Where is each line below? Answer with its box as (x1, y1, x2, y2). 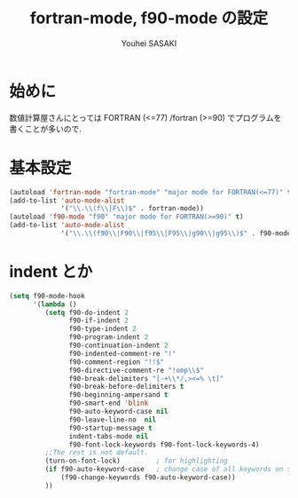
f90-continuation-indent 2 (68, 341, 169, 351)
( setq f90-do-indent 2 (44, 308, 129, 317)
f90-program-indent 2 (68, 333, 149, 342)
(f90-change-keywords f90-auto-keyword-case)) (60, 473, 237, 482)
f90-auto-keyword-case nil (68, 407, 169, 416)
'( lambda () (32, 299, 77, 309)
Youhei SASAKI (121, 37, 177, 49)
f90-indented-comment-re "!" (68, 349, 176, 358)
